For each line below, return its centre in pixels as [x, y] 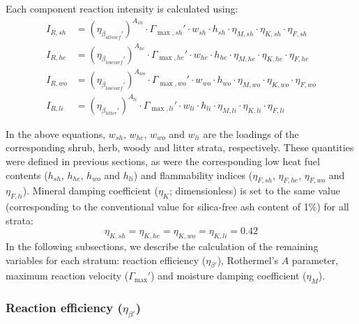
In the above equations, [56, 133]
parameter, [315, 260]
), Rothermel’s [248, 260]
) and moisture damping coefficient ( [229, 276]
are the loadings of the [251, 133]
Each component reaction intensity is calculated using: [122, 8]
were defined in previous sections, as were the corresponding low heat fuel [163, 161]
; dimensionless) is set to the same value [254, 191]
